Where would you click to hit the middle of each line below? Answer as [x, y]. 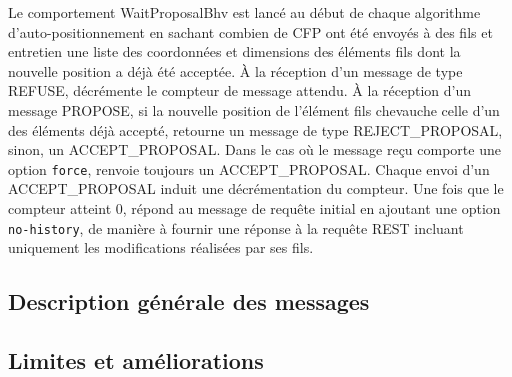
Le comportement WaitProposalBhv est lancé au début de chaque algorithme [244, 12]
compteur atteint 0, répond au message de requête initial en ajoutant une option [254, 208]
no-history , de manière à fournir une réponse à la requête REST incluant [236, 227]
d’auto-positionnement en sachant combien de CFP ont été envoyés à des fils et [250, 31]
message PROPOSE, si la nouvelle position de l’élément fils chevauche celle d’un [254, 109]
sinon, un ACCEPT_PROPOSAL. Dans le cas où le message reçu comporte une [254, 149]
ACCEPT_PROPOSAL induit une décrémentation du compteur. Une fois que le [256, 188]
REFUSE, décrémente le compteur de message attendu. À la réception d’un [240, 90]
